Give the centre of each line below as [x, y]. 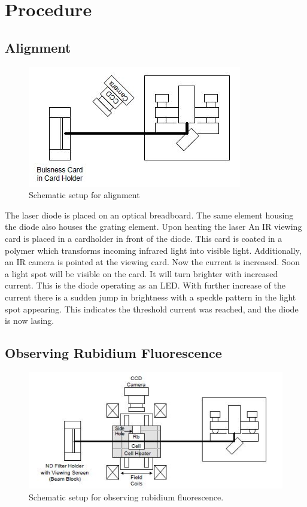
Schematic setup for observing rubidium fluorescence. [126, 497]
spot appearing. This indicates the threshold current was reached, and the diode [152, 309]
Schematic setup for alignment [84, 195]
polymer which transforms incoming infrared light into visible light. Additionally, [153, 250]
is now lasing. [30, 321]
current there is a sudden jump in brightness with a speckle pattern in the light [151, 297]
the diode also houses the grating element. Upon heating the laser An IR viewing [153, 227]
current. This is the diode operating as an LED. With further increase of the [145, 285]
